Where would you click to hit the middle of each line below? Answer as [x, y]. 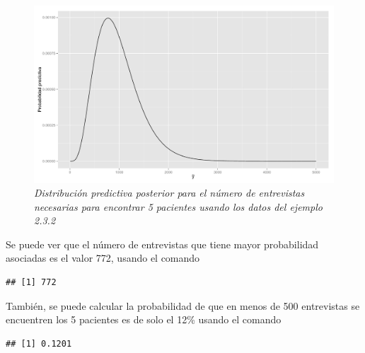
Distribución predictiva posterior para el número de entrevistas [169, 193]
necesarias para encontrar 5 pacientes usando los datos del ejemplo [178, 206]
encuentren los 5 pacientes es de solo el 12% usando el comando [144, 319]
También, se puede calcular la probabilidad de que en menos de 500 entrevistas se [183, 305]
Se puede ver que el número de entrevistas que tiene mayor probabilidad [162, 244]
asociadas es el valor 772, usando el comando [103, 258]
